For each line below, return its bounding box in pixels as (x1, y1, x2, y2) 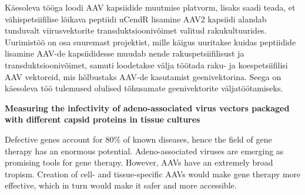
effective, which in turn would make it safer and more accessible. (5, 179, 237, 191)
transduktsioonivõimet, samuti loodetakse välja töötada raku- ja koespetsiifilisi (5, 58, 288, 71)
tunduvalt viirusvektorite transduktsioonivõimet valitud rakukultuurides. (5, 24, 267, 37)
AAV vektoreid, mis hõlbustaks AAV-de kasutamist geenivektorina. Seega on (5, 70, 281, 82)
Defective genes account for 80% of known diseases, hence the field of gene (5, 133, 272, 145)
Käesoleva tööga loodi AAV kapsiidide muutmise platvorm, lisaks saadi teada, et (5, 1, 296, 13)
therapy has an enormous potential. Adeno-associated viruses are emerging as (5, 144, 284, 157)
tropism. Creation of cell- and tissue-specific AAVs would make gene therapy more (5, 167, 301, 180)
